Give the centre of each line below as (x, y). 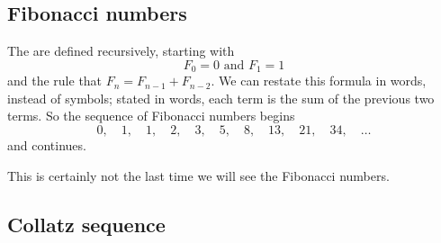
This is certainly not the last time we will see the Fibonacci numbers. (198, 175)
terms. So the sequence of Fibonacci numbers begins (151, 116)
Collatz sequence (86, 224)
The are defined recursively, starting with (121, 51)
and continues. (47, 145)
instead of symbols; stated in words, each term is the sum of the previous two (221, 98)
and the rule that (55, 81)
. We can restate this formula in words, (319, 81)
